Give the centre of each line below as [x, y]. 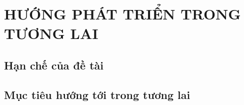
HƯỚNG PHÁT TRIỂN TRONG [122, 14]
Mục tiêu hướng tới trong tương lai [97, 94]
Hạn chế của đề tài [54, 65]
